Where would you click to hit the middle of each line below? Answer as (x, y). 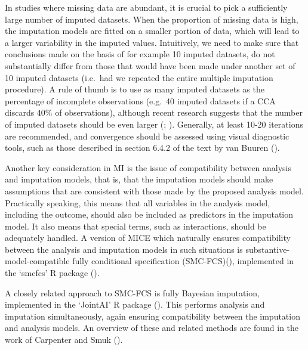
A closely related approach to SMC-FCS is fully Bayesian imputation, (132, 292)
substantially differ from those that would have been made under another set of (150, 65)
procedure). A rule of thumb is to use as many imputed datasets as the (135, 89)
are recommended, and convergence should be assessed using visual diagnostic (147, 136)
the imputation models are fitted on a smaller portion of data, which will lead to (152, 31)
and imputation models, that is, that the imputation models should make (139, 179)
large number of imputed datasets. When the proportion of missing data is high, (152, 19)
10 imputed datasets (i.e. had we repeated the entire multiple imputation (139, 77)
